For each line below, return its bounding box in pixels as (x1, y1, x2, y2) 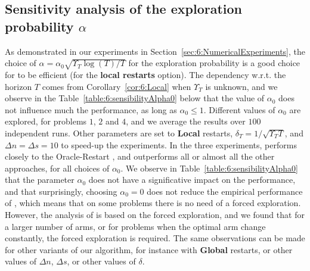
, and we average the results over (126, 115, 246, 127)
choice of (5, 57, 36, 69)
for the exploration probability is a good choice (128, 57, 300, 69)
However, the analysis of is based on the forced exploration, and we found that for (5, 208, 305, 221)
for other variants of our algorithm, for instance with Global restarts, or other (5, 243, 293, 256)
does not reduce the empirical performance (147, 185, 303, 197)
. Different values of (203, 103, 275, 116)
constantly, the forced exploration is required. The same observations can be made (5, 232, 305, 244)
